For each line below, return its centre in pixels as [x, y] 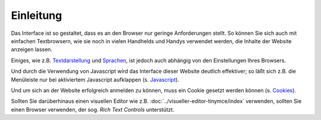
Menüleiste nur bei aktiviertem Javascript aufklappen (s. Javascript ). [95, 79]
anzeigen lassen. [32, 50]
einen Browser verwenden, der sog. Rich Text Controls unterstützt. [93, 109]
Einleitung [37, 15]
